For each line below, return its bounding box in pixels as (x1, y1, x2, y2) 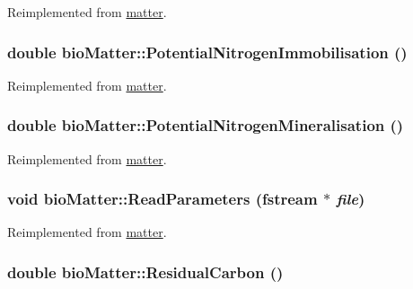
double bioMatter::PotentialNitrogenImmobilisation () (7, 40, 408, 63)
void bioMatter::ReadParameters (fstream (7, 188, 318, 210)
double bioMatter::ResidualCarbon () (7, 260, 284, 283)
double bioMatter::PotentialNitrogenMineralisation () (7, 114, 404, 136)
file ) (336, 188, 365, 210)
